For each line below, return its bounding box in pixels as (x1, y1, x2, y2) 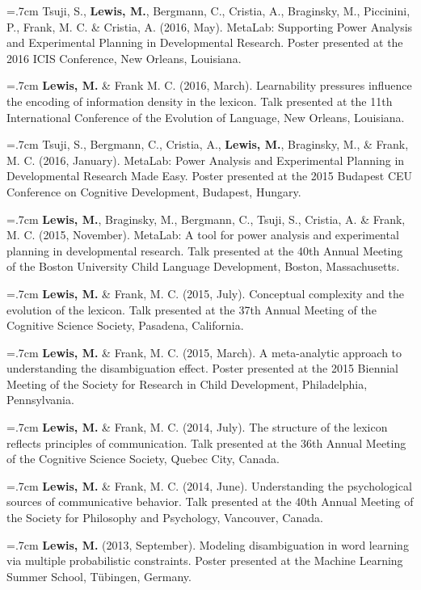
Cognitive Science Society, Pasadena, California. (6, 317, 244, 334)
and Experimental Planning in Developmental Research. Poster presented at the (6, 34, 403, 51)
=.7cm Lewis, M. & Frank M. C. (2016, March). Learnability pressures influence (6, 77, 412, 94)
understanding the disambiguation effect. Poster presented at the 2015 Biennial (6, 360, 398, 377)
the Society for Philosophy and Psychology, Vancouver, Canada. (6, 509, 323, 526)
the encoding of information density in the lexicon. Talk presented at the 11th (6, 92, 393, 109)
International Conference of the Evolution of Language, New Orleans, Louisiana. (6, 108, 405, 125)
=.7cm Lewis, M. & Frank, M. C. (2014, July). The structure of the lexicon (6, 419, 388, 436)
